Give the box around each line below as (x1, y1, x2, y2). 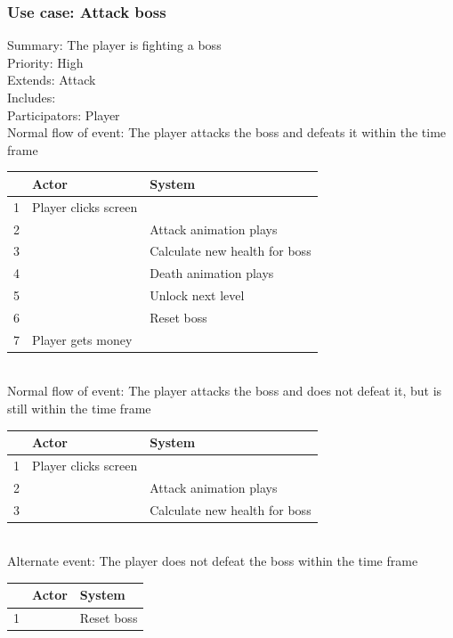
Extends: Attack (7, 70, 96, 89)
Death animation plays (150, 264, 274, 282)
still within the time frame (7, 399, 151, 418)
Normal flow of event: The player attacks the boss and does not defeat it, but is (7, 381, 442, 400)
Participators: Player (7, 105, 120, 124)
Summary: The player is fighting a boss (7, 36, 222, 54)
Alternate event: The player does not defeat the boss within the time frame (7, 552, 418, 570)
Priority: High (7, 53, 84, 71)
